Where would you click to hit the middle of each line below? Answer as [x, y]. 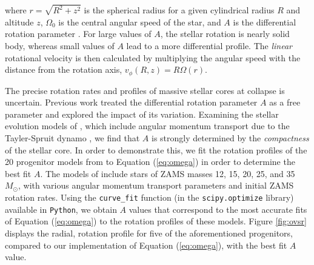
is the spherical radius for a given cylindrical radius [179, 10]
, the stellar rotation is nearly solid [225, 34]
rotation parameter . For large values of [78, 34]
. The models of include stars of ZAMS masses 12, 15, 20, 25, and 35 [168, 173]
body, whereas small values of [60, 46]
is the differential [265, 22]
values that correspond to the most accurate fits [218, 209]
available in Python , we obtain [61, 209]
